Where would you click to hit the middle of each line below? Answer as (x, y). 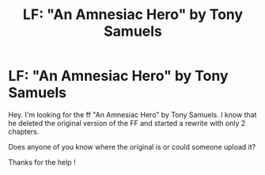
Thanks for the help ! (42, 162)
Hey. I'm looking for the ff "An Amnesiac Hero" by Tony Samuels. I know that (132, 114)
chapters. (24, 131)
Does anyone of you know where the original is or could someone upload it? (132, 146)
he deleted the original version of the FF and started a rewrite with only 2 (127, 123)
